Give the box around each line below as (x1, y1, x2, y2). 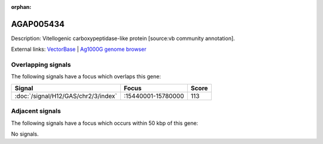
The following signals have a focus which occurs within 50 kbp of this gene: (11, 120, 199, 127)
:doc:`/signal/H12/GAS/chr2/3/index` (14, 91, 117, 100)
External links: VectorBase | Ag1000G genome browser (11, 45, 147, 53)
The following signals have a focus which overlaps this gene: (11, 73, 161, 80)
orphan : (11, 4, 32, 10)
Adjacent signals (11, 107, 61, 115)
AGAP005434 (11, 19, 65, 29)
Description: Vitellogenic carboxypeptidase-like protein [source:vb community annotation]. (11, 35, 236, 42)
